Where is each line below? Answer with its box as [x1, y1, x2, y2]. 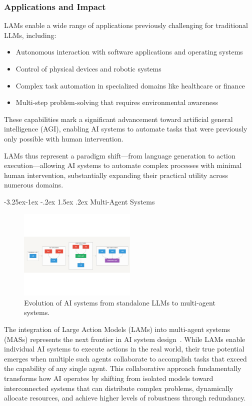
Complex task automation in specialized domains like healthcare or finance [15, 80, 245, 90]
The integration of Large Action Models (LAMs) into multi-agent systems [4, 324, 230, 334]
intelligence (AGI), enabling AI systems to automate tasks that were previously [4, 123, 247, 134]
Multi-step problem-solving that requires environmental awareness [15, 97, 218, 107]
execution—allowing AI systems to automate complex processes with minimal [4, 160, 242, 170]
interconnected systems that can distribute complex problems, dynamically [4, 382, 233, 393]
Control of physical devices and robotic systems [15, 63, 161, 73]
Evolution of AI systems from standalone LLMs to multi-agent [24, 297, 215, 307]
